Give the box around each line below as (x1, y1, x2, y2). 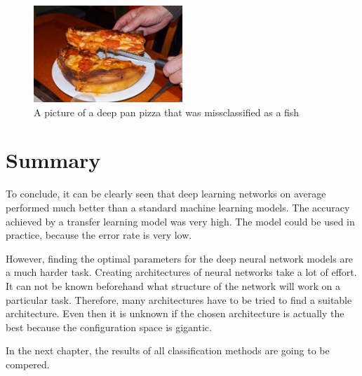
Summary (6, 146, 101, 174)
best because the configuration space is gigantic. (6, 319, 212, 334)
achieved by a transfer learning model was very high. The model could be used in (6, 214, 355, 228)
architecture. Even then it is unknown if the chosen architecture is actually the (6, 306, 344, 321)
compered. (6, 356, 50, 371)
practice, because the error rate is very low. (6, 228, 192, 242)
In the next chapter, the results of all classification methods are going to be (6, 343, 330, 358)
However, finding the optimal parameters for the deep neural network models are (6, 251, 354, 265)
